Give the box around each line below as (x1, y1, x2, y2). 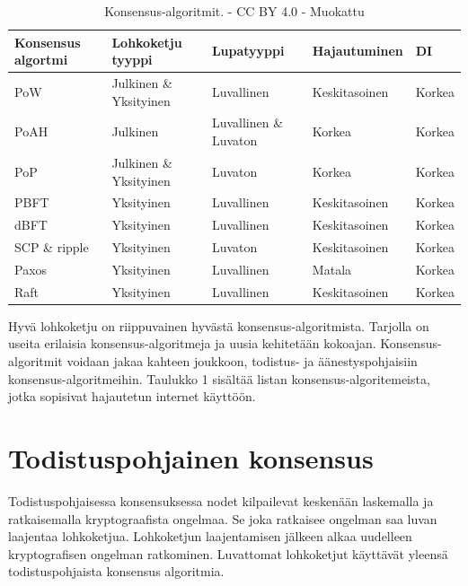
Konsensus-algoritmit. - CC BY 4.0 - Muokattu (104, 2, 365, 20)
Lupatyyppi (211, 41, 285, 60)
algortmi (14, 50, 68, 69)
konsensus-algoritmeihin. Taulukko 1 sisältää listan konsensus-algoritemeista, (8, 369, 430, 388)
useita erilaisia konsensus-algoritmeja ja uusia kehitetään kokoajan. (8, 334, 376, 353)
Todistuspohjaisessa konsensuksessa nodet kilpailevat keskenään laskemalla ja (8, 491, 434, 510)
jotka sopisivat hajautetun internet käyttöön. (8, 387, 256, 406)
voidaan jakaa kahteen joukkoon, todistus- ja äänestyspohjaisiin (66, 352, 418, 370)
